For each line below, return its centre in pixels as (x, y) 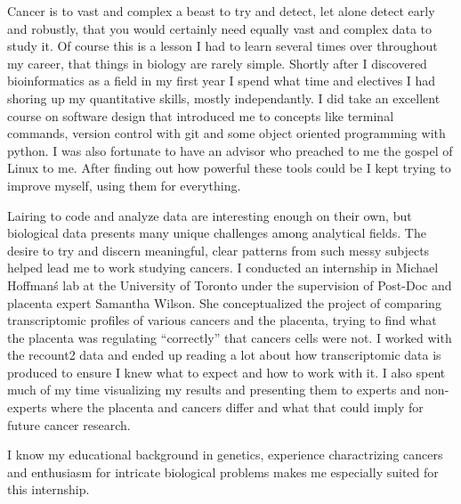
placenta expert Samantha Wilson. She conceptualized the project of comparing (224, 302)
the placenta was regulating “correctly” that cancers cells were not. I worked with (230, 337)
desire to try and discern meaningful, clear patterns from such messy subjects (218, 250)
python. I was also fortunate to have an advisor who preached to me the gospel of (230, 150)
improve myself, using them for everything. (124, 185)
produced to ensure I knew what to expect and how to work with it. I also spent (226, 372)
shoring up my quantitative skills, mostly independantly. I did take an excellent (224, 98)
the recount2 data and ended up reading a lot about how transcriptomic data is (224, 355)
